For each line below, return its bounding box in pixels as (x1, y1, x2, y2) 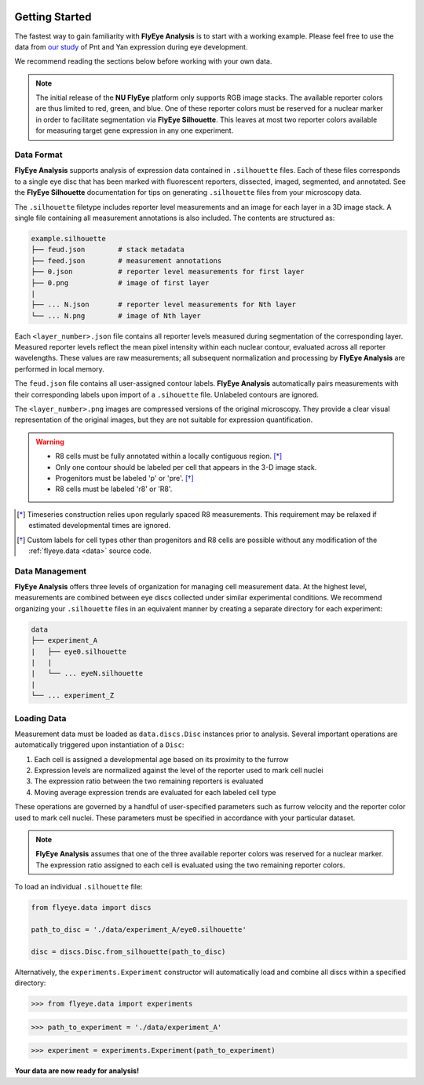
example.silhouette (31, 234, 106, 243)
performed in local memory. (14, 364, 105, 373)
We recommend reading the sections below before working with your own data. (14, 57, 272, 66)
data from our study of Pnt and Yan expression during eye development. (14, 42, 248, 51)
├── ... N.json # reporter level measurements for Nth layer (31, 300, 297, 310)
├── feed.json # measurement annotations (31, 256, 222, 265)
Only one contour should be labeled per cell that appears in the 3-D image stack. (55, 462, 317, 471)
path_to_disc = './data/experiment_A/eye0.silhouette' (31, 925, 247, 934)
